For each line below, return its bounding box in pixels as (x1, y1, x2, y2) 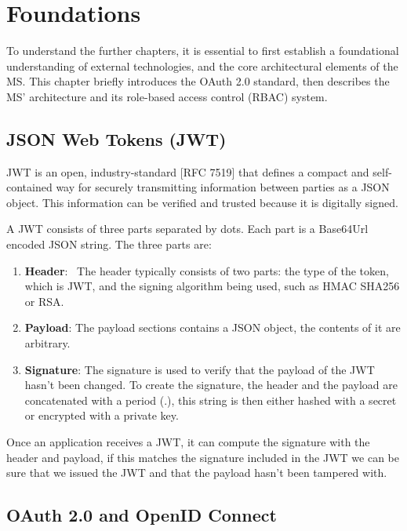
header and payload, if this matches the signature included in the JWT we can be (6, 449, 400, 465)
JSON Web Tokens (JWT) (6, 126, 227, 151)
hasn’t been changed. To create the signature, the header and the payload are (24, 376, 398, 393)
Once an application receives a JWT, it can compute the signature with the (6, 434, 370, 450)
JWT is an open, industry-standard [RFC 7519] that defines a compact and (6, 163, 369, 180)
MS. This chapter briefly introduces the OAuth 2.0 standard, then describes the (6, 73, 390, 89)
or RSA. (24, 293, 64, 309)
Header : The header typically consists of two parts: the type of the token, (24, 262, 389, 278)
